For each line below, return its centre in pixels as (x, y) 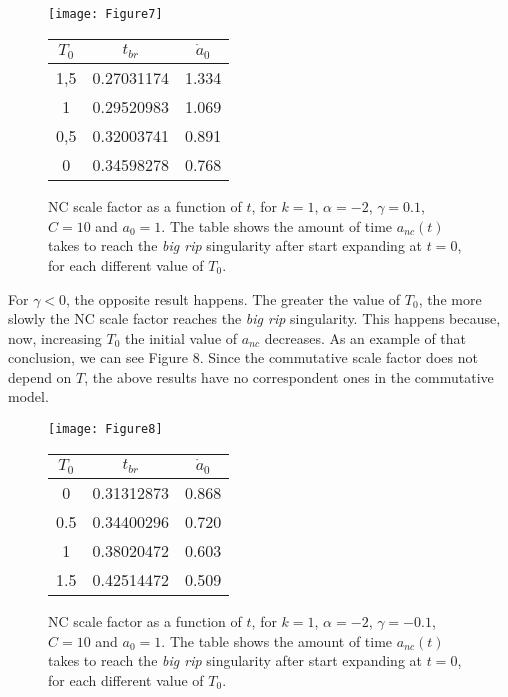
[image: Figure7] (105, 14)
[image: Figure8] (105, 429)
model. (28, 396)
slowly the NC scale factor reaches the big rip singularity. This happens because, (254, 318)
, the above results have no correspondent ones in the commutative (289, 376)
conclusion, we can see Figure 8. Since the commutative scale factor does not (243, 357)
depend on (40, 376)
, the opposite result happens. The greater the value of (233, 298)
